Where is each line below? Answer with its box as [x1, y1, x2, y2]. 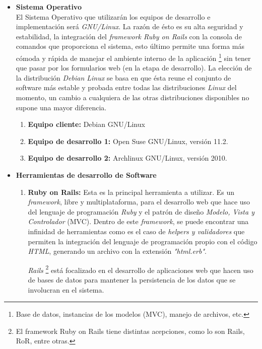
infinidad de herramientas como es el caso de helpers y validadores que [28, 226, 245, 236]
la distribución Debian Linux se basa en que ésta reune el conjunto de [16, 72, 231, 83]
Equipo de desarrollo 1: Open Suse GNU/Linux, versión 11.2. [28, 135, 228, 146]
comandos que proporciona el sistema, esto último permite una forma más [16, 41, 244, 51]
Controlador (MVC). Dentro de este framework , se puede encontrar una [28, 216, 249, 227]
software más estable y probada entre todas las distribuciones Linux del [16, 82, 237, 93]
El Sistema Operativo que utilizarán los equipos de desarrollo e [16, 11, 211, 22]
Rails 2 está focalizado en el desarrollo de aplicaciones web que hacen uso [28, 263, 253, 275]
